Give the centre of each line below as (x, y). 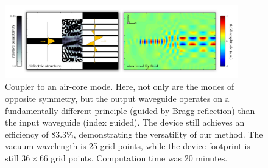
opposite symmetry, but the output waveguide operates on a (117, 98)
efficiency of (27, 134)
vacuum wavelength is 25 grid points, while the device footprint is (128, 146)
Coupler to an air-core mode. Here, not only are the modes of (120, 86)
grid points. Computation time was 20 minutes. (139, 157)
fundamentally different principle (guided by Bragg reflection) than (130, 110)
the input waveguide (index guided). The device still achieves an (125, 122)
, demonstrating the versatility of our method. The (168, 134)
